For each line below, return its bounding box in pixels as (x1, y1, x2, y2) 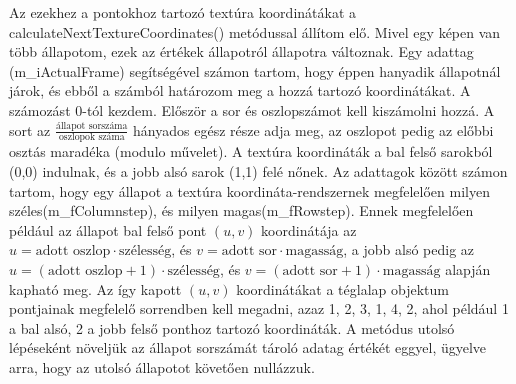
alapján (445, 258, 491, 279)
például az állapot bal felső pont (9, 219, 207, 240)
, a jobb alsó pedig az (343, 239, 475, 260)
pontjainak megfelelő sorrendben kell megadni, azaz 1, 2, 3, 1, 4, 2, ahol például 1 (9, 298, 509, 319)
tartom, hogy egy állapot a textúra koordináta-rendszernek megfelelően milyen (9, 180, 490, 201)
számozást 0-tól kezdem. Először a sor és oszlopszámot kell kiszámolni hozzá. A (9, 99, 495, 120)
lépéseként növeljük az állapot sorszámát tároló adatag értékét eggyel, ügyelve (9, 337, 487, 358)
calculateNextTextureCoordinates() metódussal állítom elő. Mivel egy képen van (9, 21, 501, 42)
